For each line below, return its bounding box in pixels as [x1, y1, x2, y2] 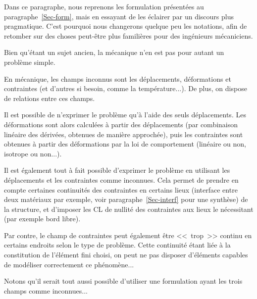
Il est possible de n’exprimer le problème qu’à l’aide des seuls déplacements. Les [4, 109, 246, 120]
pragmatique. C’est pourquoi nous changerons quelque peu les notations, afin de [4, 21, 247, 31]
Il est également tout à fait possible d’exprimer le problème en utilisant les [4, 165, 230, 175]
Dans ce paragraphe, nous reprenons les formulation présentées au [4, 1, 204, 11]
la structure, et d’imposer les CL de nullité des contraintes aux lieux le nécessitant [4, 203, 254, 214]
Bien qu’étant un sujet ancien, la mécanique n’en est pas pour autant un [4, 47, 224, 57]
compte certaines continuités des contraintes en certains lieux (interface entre [4, 184, 238, 195]
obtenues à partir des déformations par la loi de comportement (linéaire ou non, [4, 139, 246, 149]
